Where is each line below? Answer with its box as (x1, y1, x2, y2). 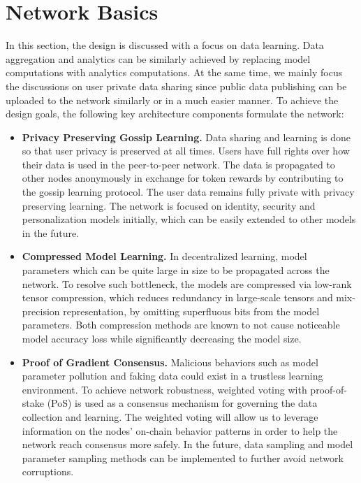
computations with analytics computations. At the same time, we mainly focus (6, 65, 343, 80)
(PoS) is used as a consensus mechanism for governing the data (47, 396, 318, 410)
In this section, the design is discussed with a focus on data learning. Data (6, 38, 324, 52)
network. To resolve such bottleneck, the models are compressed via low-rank (22, 276, 352, 291)
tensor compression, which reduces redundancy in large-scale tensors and (22, 290, 333, 305)
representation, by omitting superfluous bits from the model (63, 303, 320, 318)
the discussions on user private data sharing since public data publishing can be (6, 78, 347, 93)
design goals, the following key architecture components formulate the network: (6, 106, 344, 121)
